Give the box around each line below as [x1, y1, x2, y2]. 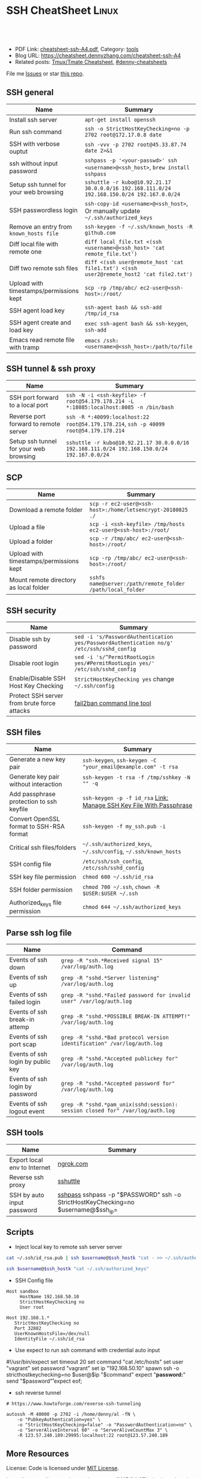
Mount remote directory [9, 576, 76, 584]
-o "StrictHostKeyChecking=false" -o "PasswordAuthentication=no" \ [17, 1421, 192, 1428]
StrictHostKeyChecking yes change [74, 675, 174, 683]
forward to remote [9, 420, 61, 428]
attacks [9, 707, 30, 715]
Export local [9, 1155, 43, 1164]
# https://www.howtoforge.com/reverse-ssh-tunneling [6, 1400, 141, 1407]
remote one [9, 247, 42, 256]
